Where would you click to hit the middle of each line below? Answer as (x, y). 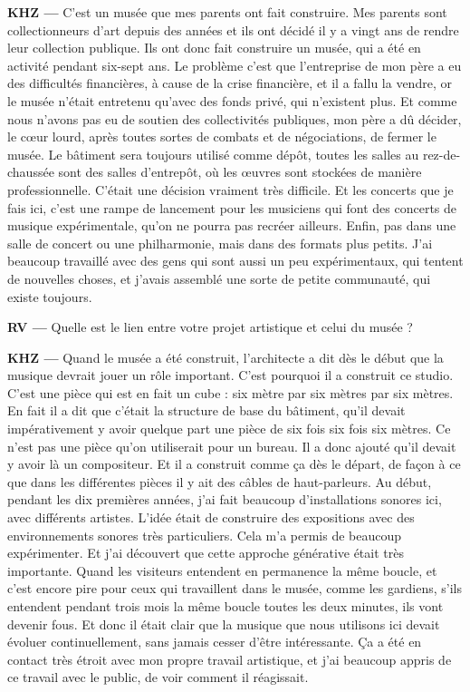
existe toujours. (50, 296)
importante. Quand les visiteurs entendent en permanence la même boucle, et (222, 570)
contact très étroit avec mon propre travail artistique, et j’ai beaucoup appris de (230, 659)
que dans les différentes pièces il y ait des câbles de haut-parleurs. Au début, (220, 481)
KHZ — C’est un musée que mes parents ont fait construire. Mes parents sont (227, 12)
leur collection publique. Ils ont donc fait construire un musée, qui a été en (214, 48)
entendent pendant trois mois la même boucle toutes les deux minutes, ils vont (225, 606)
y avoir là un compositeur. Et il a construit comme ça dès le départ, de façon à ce (234, 464)
